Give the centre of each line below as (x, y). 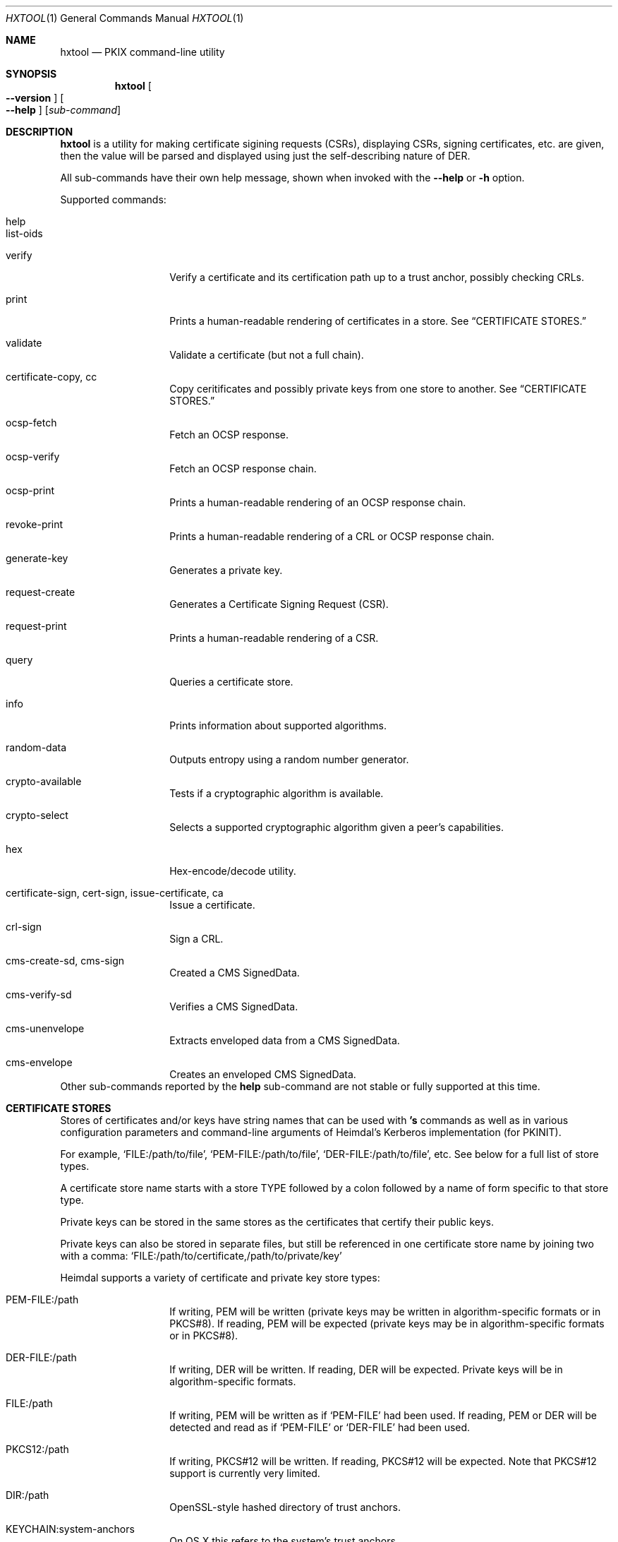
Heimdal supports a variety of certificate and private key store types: (220, 1278)
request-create (41, 592)
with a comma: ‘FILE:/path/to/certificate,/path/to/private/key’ (201, 1256)
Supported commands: (113, 199)
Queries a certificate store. (231, 682)
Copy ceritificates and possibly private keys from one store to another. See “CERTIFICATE (378, 389)
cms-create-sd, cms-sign (65, 961)
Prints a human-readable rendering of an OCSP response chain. (318, 502)
